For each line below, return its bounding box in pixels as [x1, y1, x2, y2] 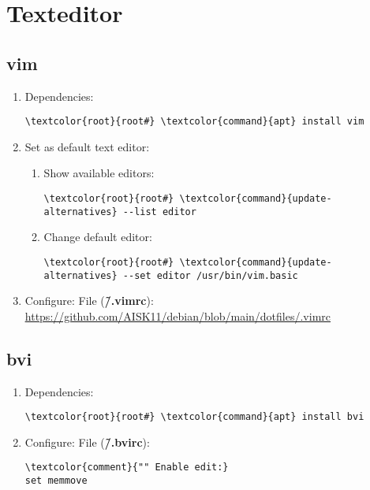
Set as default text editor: [24, 138, 150, 154]
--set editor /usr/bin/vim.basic [122, 269, 298, 281]
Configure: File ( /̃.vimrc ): [24, 292, 154, 309]
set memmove [24, 475, 88, 487]
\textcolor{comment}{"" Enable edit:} [24, 462, 229, 473]
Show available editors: [43, 165, 155, 181]
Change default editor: [43, 228, 152, 245]
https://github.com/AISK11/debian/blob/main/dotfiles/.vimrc [24, 307, 331, 324]
